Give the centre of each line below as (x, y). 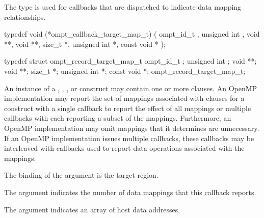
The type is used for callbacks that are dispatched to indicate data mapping (123, 7)
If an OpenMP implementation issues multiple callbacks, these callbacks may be (129, 138)
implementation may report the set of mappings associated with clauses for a (124, 98)
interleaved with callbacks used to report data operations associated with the (124, 148)
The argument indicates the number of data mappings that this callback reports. (130, 192)
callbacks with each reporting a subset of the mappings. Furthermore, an (118, 118)
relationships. (25, 17)
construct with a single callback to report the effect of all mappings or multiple (128, 108)
